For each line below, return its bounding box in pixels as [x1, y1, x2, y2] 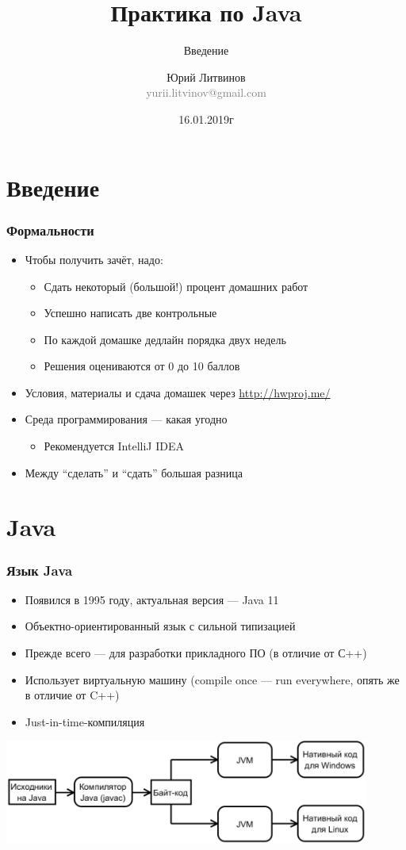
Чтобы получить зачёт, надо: [25, 251, 163, 267]
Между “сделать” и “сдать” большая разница [25, 464, 243, 481]
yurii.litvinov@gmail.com [146, 84, 266, 101]
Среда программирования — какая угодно [25, 411, 228, 427]
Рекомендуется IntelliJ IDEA [44, 438, 184, 454]
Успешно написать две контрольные [44, 304, 217, 321]
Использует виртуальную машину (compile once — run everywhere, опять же [25, 671, 400, 687]
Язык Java [6, 560, 73, 580]
